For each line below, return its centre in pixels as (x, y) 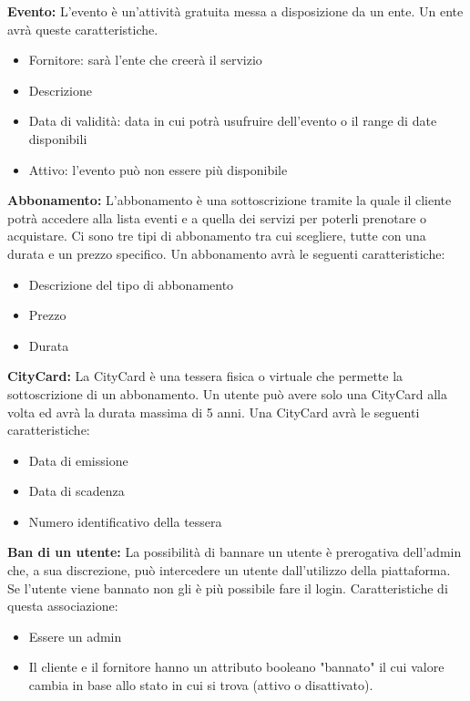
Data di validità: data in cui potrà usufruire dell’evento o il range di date (233, 121)
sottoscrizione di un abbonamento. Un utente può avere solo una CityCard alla (227, 393)
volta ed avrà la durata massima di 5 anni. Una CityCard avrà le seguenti (214, 412)
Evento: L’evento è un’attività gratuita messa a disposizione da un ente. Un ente (235, 11)
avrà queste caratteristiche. (83, 29)
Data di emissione (78, 460)
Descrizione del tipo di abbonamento (131, 284)
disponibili (58, 138)
